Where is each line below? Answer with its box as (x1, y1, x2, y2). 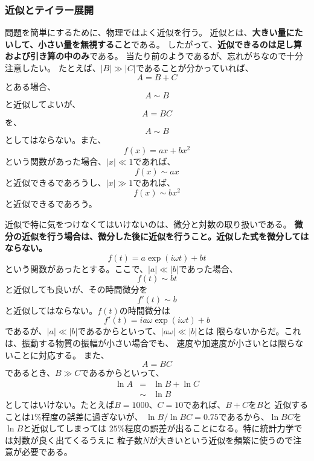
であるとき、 (5, 366, 55, 379)
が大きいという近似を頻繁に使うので (149, 433, 293, 446)
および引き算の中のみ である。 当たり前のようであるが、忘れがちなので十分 (5, 49, 304, 62)
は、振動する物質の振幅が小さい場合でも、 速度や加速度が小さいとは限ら (5, 337, 295, 349)
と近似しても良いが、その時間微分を (5, 283, 148, 296)
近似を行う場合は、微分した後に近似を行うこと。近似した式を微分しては (21, 229, 309, 242)
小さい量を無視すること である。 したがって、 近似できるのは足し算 (37, 37, 302, 50)
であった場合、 (178, 262, 238, 275)
